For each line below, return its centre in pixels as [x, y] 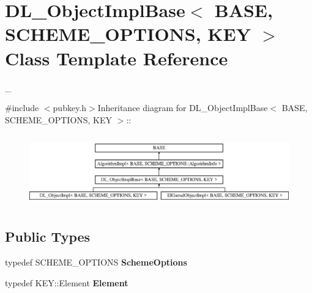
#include [22, 108]
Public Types [48, 237]
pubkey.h [70, 108]
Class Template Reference [117, 58]
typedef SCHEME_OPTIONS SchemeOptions [96, 262]
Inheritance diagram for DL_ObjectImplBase [183, 108]
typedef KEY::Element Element [67, 282]
